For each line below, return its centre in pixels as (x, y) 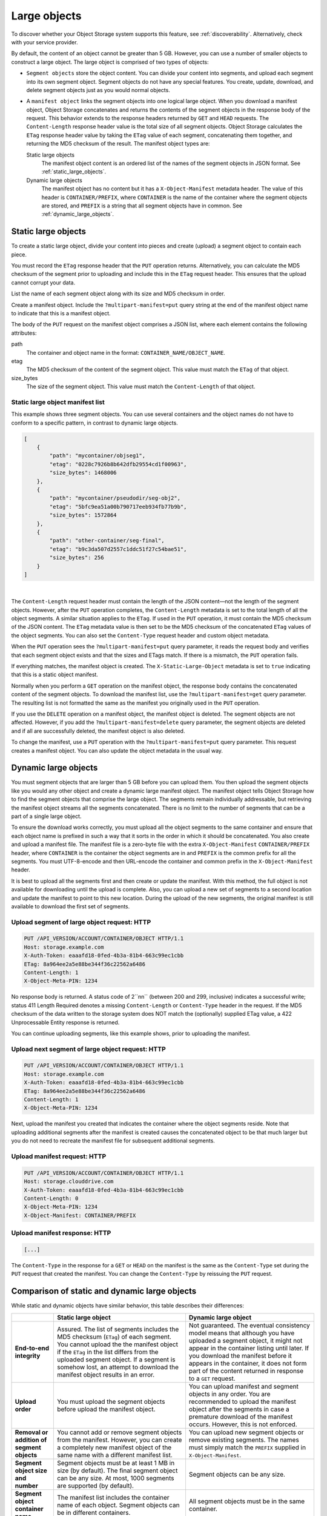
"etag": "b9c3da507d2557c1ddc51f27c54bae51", (118, 549)
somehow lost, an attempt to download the (117, 1367)
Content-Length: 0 (51, 1198)
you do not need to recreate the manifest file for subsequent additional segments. (113, 1141)
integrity (28, 1355)
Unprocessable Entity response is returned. (65, 1022)
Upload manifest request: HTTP (58, 1156)
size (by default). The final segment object (117, 1471)
